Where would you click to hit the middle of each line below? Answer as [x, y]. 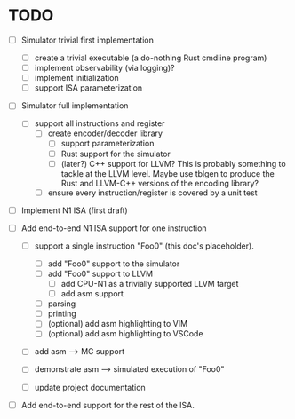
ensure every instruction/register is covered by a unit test [153, 193]
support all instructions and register [100, 123]
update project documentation [90, 387]
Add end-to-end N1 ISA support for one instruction [114, 228]
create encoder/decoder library [105, 133]
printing [62, 314]
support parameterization [108, 144]
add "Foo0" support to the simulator [114, 264]
